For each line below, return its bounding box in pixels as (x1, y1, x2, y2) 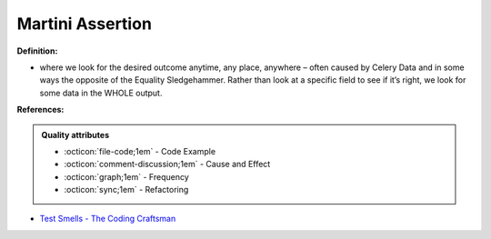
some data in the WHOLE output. (39, 87, 163, 98)
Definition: (16, 45, 58, 56)
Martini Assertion (16, 14, 152, 34)
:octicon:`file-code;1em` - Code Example (64, 145, 216, 156)
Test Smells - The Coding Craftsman (39, 214, 176, 224)
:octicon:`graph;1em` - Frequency (64, 171, 190, 182)
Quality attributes (41, 129, 109, 140)
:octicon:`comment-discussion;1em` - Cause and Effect (64, 159, 271, 170)
